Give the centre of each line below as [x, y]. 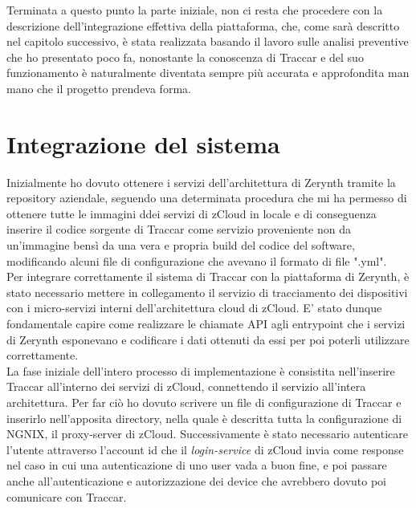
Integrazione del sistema [143, 143]
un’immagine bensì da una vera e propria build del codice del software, [181, 245]
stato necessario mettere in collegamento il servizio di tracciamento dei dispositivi [207, 292]
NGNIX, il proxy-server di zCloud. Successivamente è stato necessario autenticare [208, 434]
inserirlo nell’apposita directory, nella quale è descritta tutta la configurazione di [204, 418]
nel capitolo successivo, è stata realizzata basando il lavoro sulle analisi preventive [208, 41]
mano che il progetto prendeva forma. [99, 88]
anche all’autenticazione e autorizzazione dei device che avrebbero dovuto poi [196, 480]
